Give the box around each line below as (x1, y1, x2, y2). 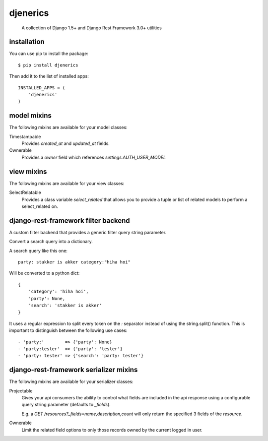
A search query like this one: (9, 248, 68, 253)
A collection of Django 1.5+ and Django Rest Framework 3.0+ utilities (21, 25, 162, 31)
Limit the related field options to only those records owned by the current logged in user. (21, 427, 203, 433)
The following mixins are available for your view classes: (9, 180, 125, 186)
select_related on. (21, 203, 58, 209)
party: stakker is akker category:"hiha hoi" (18, 259, 131, 265)
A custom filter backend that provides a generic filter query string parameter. (9, 229, 167, 235)
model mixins (9, 112, 52, 120)
